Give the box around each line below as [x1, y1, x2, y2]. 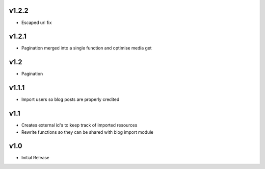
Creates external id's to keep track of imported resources [21, 122, 137, 128]
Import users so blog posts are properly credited [21, 97, 120, 102]
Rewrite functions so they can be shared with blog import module [21, 129, 154, 135]
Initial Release [21, 155, 50, 161]
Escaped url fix [21, 20, 52, 25]
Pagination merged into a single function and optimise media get [21, 45, 152, 51]
